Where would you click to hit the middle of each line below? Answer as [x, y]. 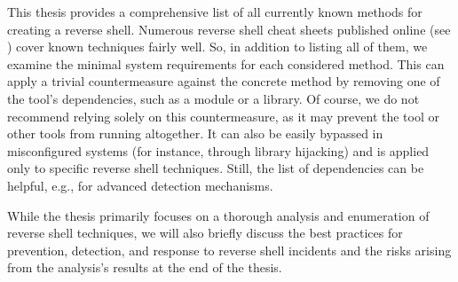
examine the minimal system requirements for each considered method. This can [226, 63]
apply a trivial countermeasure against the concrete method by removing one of [224, 81]
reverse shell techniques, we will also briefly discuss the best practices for [205, 233]
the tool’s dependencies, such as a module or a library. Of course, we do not [213, 98]
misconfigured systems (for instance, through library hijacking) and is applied [218, 150]
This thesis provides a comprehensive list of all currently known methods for [215, 12]
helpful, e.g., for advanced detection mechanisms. [140, 185]
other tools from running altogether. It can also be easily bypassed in [195, 133]
